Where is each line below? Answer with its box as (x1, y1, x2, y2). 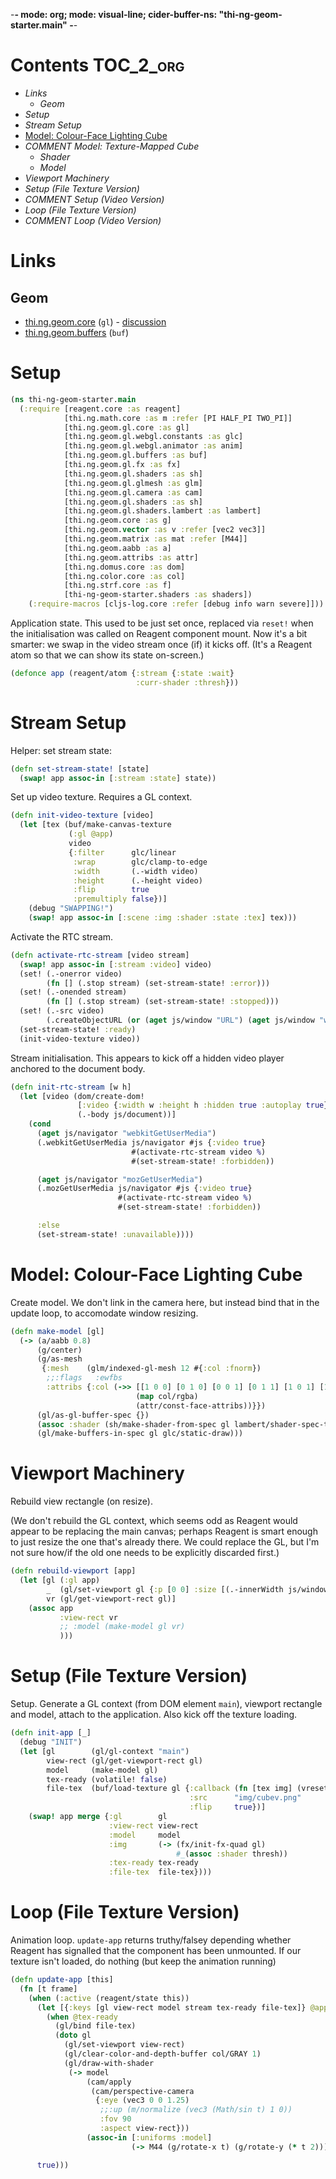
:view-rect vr (59, 1612, 118, 1623)
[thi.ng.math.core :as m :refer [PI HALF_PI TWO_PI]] (63, 413, 293, 423)
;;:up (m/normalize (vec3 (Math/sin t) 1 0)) (99, 2105, 293, 2115)
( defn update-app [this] (10, 1975, 114, 1985)
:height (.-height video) (73, 875, 203, 886)
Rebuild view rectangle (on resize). (10, 1495, 153, 1508)
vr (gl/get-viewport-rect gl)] (46, 1594, 177, 1604)
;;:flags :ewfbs (46, 1373, 123, 1383)
